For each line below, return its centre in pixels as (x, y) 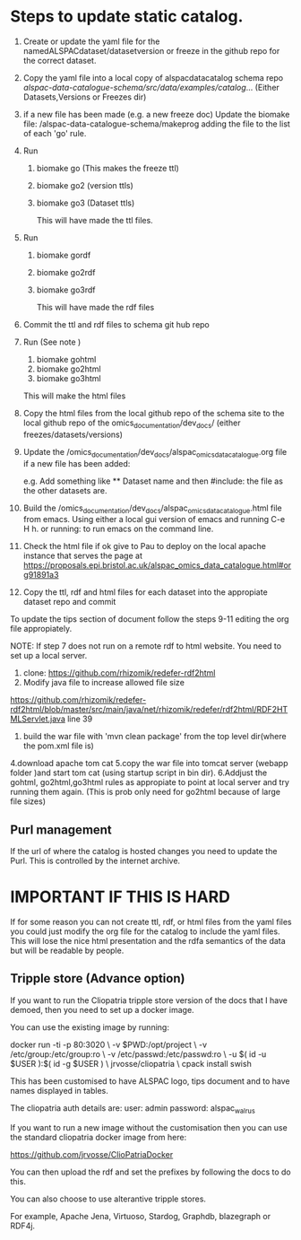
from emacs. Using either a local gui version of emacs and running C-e (154, 520)
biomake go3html (69, 378)
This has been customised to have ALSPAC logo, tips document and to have (150, 1081)
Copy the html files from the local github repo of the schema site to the (154, 413)
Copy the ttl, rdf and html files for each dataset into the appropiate (145, 592)
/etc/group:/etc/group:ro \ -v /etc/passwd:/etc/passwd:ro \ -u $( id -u (138, 1054)
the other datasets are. (65, 490)
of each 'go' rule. (55, 133)
